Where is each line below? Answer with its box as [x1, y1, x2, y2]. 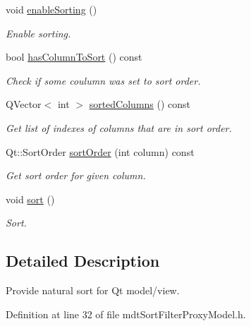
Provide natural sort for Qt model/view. [6, 283, 180, 298]
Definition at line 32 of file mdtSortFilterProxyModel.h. [6, 306, 246, 321]
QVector [6, 97, 42, 111]
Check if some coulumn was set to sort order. [6, 73, 201, 87]
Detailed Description [6, 250, 160, 272]
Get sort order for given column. [6, 168, 146, 183]
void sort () [6, 191, 55, 206]
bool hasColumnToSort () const [6, 49, 142, 64]
